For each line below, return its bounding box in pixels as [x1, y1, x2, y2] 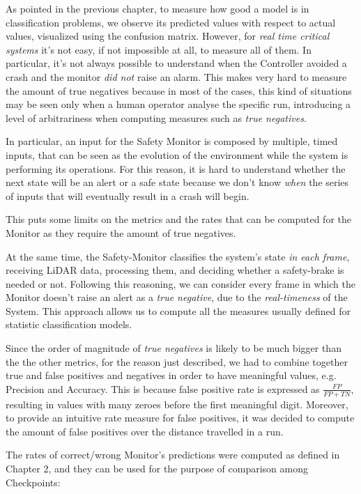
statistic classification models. [6, 317, 132, 332]
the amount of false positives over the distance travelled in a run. [6, 424, 284, 438]
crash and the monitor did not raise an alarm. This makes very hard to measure [6, 69, 347, 84]
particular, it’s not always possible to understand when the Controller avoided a [6, 56, 347, 70]
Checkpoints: [6, 474, 61, 489]
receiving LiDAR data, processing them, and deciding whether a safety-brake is [6, 263, 344, 277]
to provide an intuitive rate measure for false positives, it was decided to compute [6, 410, 355, 425]
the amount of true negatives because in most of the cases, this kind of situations [6, 83, 352, 98]
